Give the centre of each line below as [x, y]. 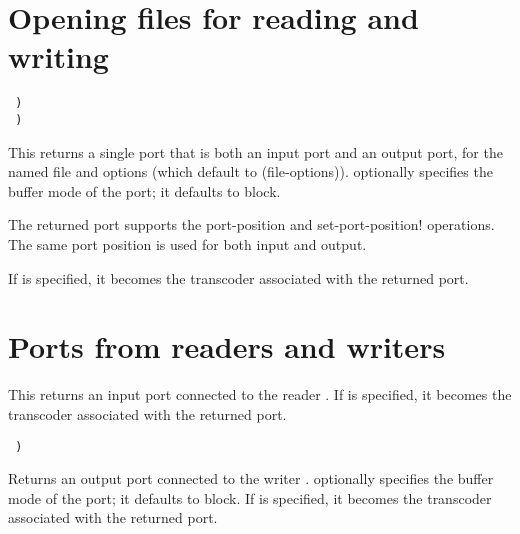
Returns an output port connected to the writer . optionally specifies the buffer [251, 478]
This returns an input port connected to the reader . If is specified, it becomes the [260, 394]
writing [58, 56]
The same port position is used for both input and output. [187, 244]
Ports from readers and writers [227, 346]
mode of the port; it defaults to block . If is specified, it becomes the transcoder [250, 497]
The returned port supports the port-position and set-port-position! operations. [251, 224]
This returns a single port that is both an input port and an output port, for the [255, 151]
